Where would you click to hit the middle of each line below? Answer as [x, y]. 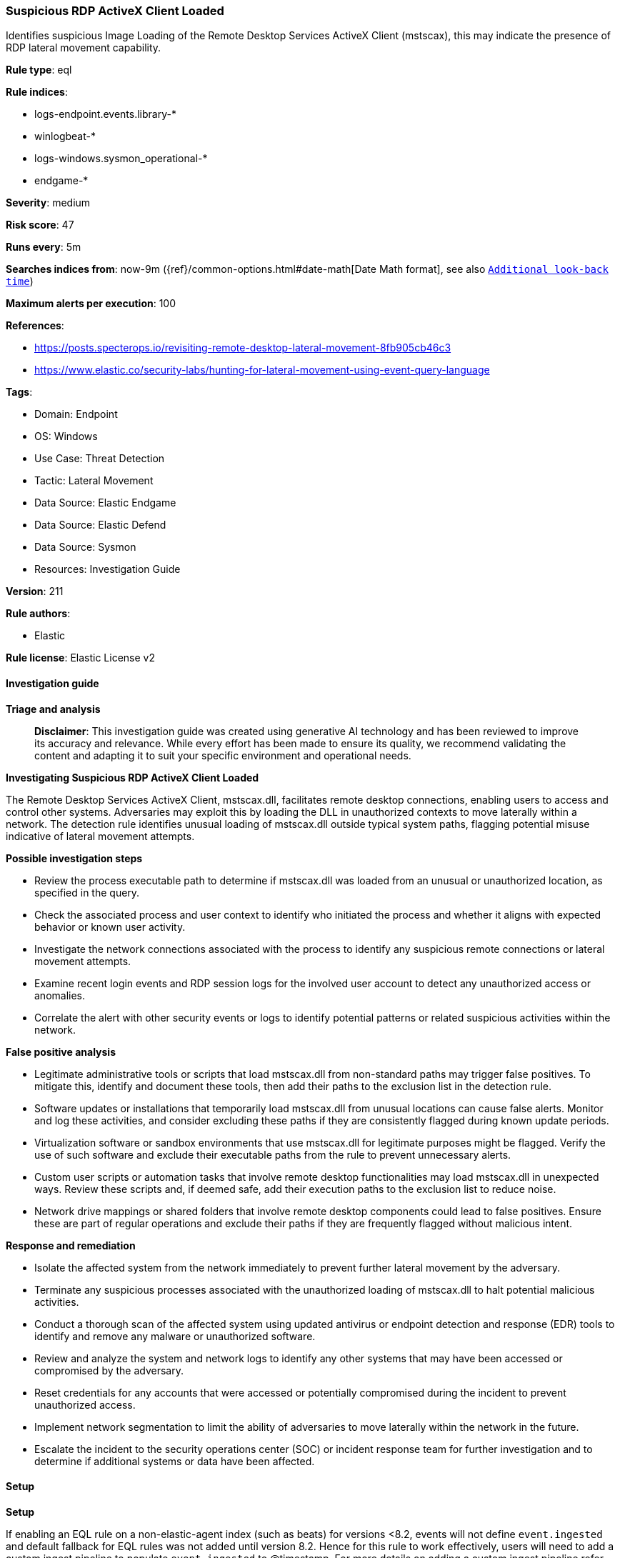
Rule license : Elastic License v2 [80, 658]
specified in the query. [87, 892]
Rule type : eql [39, 70]
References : [35, 326]
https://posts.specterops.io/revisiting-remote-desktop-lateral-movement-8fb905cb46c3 [243, 348]
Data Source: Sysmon [85, 547]
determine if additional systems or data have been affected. [175, 1461]
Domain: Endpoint [76, 414]
